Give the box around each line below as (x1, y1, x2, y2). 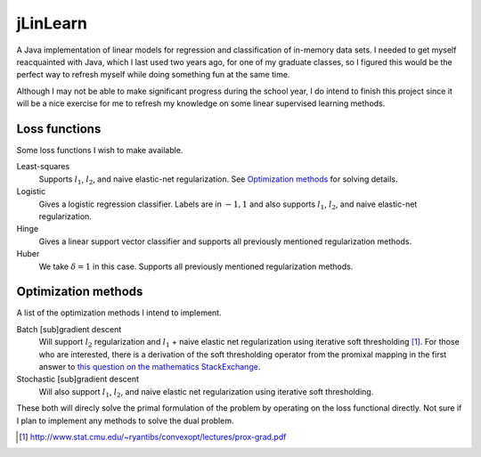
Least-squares (16, 161, 70, 172)
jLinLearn (16, 13, 88, 33)
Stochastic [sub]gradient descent (16, 374, 140, 385)
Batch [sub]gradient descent (16, 323, 122, 334)
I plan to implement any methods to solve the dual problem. (16, 415, 234, 426)
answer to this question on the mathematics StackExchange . (38, 362, 261, 371)
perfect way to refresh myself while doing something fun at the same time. (16, 69, 290, 80)
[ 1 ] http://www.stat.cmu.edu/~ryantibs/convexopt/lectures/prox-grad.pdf (19, 431, 287, 442)
